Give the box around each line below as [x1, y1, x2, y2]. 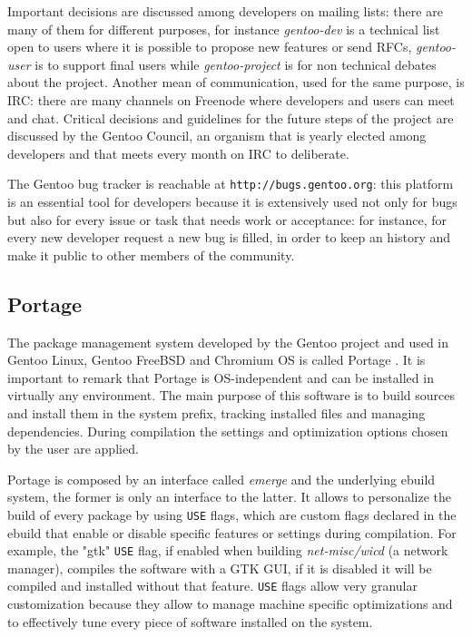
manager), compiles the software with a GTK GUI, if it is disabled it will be [7, 558, 432, 577]
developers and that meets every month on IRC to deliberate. [7, 143, 349, 162]
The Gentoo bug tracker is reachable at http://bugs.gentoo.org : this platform [7, 174, 454, 193]
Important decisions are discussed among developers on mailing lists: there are [7, 2, 443, 20]
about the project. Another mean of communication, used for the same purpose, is [7, 73, 465, 92]
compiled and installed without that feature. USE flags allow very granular [7, 576, 418, 595]
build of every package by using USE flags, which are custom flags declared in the [7, 505, 457, 524]
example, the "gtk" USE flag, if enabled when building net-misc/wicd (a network [7, 541, 448, 560]
